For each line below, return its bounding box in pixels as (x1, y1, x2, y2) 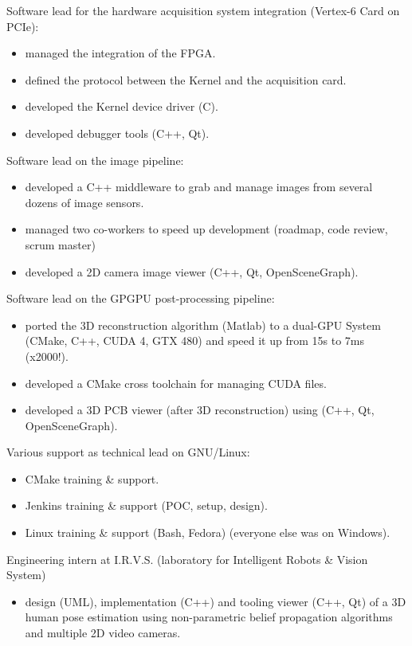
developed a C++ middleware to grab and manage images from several (25, 178, 373, 195)
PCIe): (6, 18, 39, 34)
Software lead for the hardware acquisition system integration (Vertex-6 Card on (6, 2, 400, 18)
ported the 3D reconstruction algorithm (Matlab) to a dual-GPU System (25, 316, 381, 333)
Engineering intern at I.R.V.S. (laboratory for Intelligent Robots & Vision (6, 550, 368, 567)
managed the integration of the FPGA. (25, 45, 216, 61)
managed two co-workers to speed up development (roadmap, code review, (25, 221, 388, 237)
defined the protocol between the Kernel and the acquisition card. (25, 71, 347, 88)
